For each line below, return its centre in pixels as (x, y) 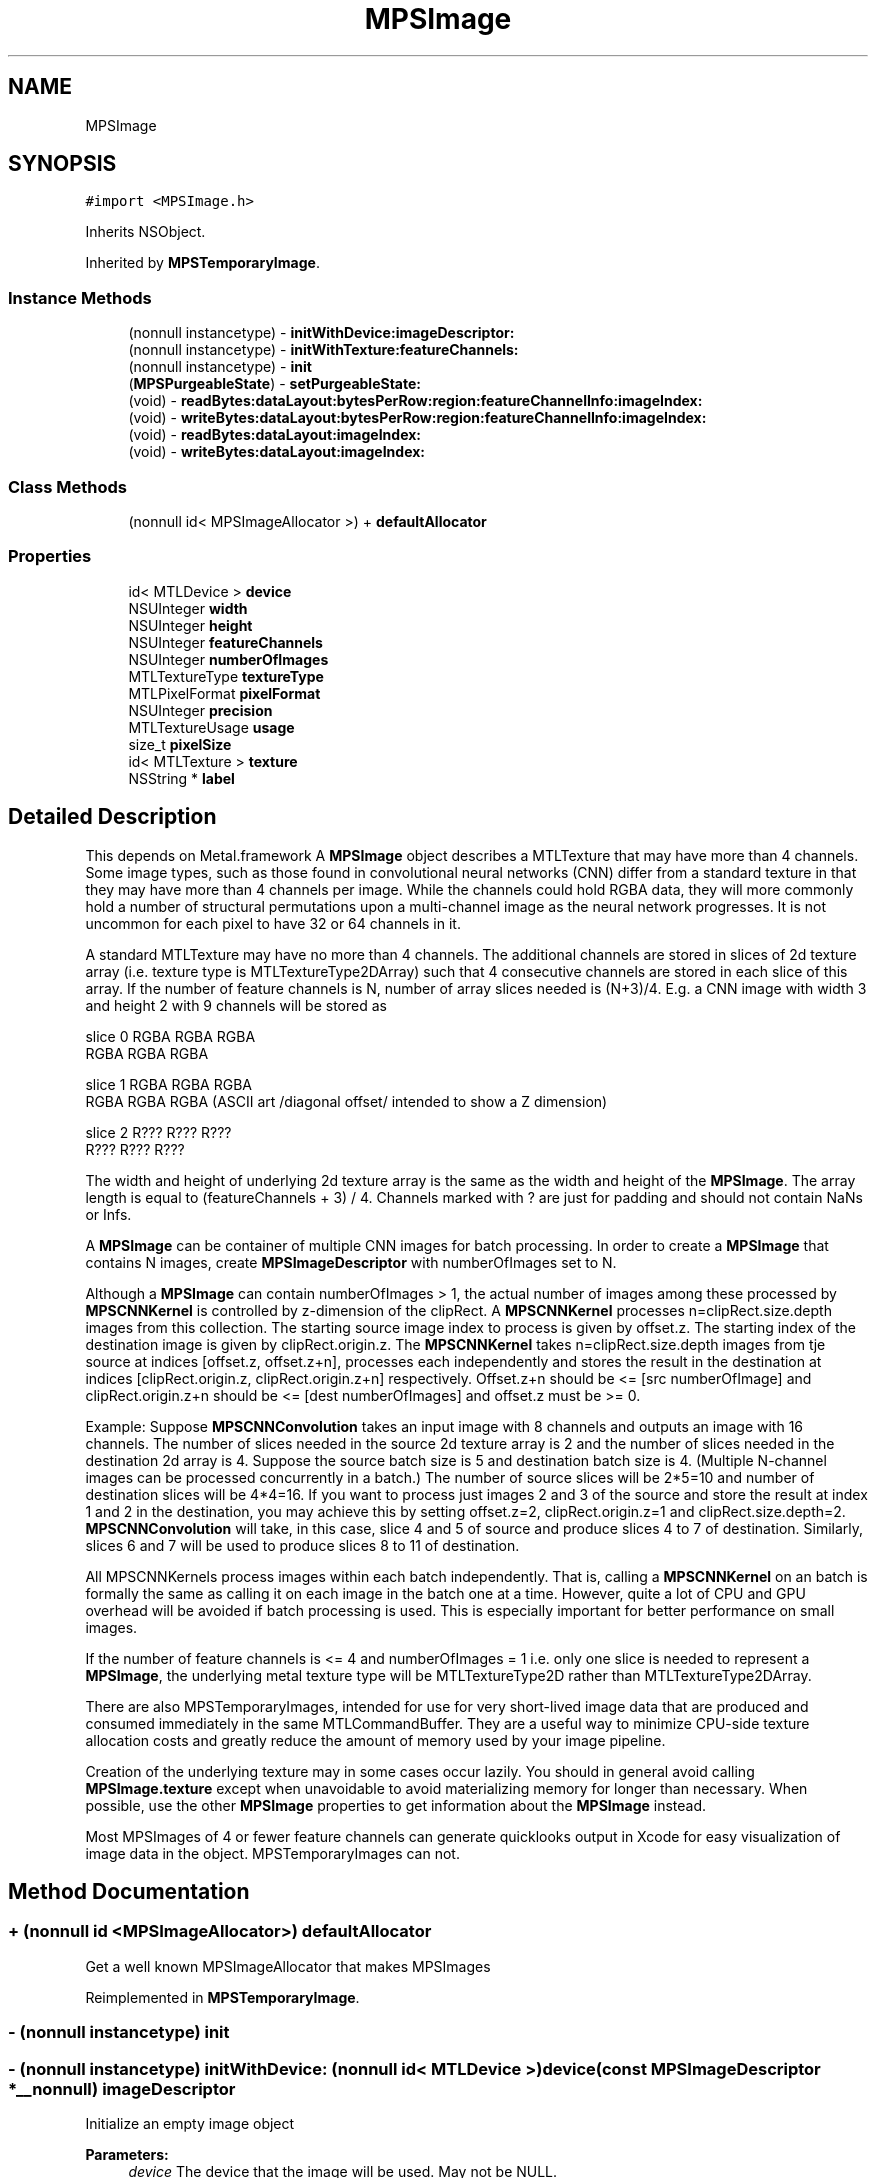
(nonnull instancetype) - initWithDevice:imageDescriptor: (321, 333)
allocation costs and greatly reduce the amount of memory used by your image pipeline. (375, 1740)
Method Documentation (129, 1891)
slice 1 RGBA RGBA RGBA (168, 1084)
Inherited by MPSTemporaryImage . (202, 263)
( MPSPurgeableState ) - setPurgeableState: (274, 384)
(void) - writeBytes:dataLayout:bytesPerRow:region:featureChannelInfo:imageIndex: (417, 418)
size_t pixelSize (180, 744)
